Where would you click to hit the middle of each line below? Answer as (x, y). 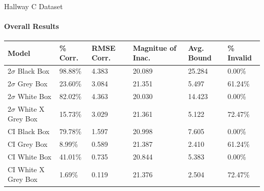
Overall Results (32, 26)
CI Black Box (29, 131)
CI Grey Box (28, 144)
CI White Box (30, 156)
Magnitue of (155, 47)
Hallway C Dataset (34, 6)
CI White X (26, 169)
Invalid (240, 58)
